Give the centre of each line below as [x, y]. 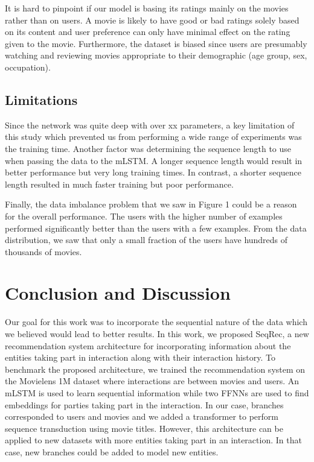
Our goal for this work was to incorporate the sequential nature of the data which [156, 322]
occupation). [28, 67]
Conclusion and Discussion [118, 293]
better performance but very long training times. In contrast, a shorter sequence [153, 172]
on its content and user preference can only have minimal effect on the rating [148, 32]
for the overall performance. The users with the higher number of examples [144, 216]
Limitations [41, 99]
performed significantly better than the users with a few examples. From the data [156, 228]
